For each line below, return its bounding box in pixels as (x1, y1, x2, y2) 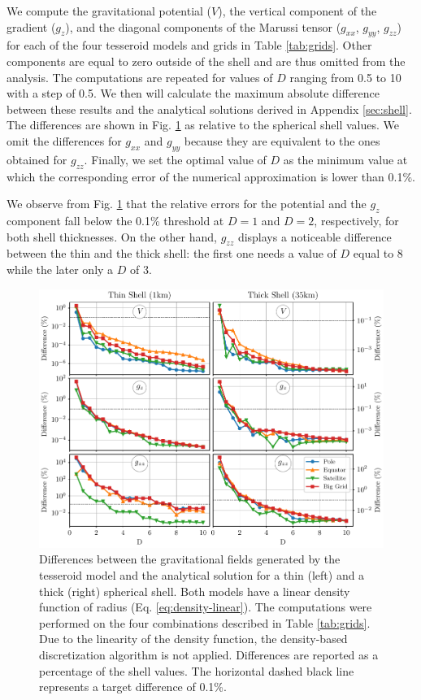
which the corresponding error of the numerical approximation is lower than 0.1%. (7, 167, 415, 185)
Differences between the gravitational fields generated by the (39, 550, 341, 567)
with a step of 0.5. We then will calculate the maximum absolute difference (7, 85, 380, 102)
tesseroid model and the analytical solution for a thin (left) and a (39, 567, 365, 584)
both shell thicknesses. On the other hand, (7, 228, 217, 245)
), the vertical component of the (218, 2, 377, 19)
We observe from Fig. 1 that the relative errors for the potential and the (7, 195, 367, 212)
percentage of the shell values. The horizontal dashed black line (39, 662, 354, 679)
